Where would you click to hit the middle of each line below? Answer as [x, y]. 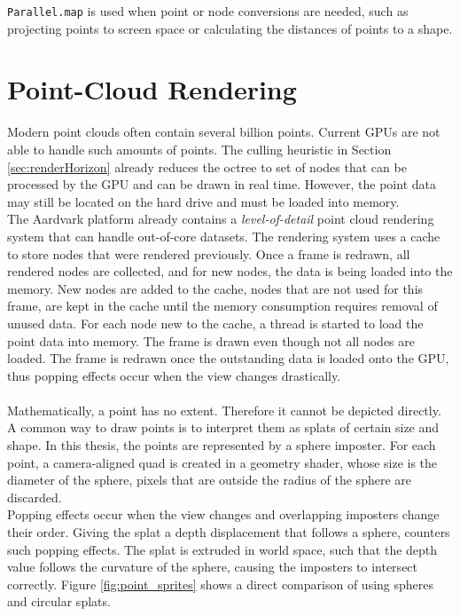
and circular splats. [59, 601]
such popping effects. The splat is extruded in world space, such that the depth [222, 549]
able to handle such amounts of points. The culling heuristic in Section [199, 149]
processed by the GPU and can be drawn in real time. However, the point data [222, 184]
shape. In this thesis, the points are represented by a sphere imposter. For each [222, 445]
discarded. [35, 497]
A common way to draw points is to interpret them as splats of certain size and [223, 427]
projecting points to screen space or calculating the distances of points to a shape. [230, 28]
